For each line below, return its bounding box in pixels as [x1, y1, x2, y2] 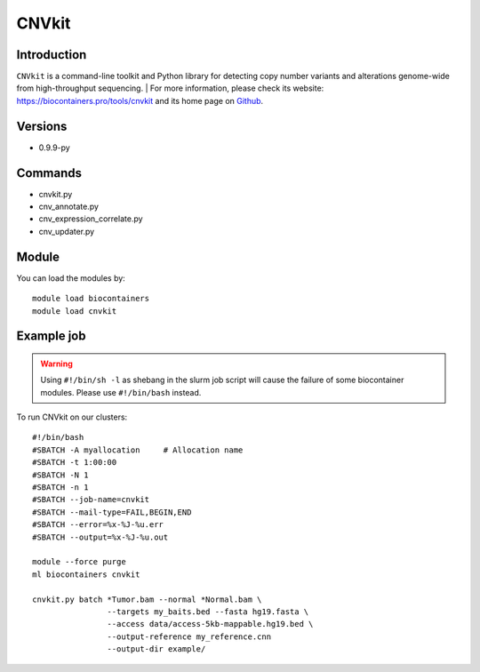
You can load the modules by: [16, 272, 126, 284]
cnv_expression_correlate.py [38, 213, 143, 224]
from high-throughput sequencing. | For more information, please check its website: [16, 83, 324, 93]
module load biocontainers [32, 293, 150, 304]
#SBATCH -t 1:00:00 [32, 458, 117, 468]
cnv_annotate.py [38, 201, 100, 212]
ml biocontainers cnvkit [32, 569, 140, 580]
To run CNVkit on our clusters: [16, 412, 128, 422]
